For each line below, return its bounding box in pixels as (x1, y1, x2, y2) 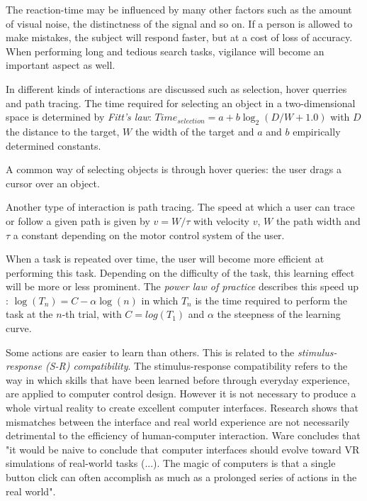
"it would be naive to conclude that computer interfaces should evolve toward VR (6, 441, 360, 456)
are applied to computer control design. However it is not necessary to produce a (6, 386, 356, 401)
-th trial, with (62, 307, 122, 321)
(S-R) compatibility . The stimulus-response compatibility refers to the (45, 358, 348, 373)
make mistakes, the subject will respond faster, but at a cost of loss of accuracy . (6, 30, 353, 45)
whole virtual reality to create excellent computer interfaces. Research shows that (6, 400, 359, 415)
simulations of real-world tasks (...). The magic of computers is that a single (6, 456, 336, 470)
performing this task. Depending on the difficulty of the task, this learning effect (6, 265, 355, 280)
